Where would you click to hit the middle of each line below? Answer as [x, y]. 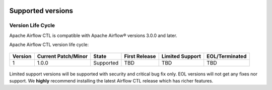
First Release [140, 56]
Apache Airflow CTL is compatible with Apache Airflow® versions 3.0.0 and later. [93, 35]
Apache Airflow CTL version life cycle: [49, 44]
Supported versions [41, 11]
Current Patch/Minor [62, 56]
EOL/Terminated [227, 56]
